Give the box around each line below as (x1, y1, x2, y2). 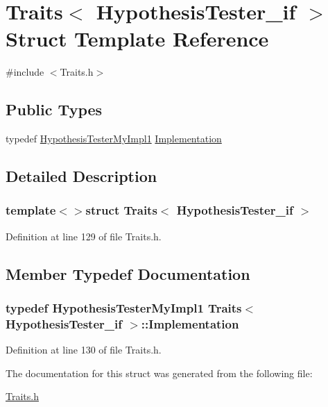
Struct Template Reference (6, 24, 269, 53)
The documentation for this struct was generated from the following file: (6, 365, 313, 380)
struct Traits (85, 201, 157, 219)
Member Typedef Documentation (6, 263, 250, 284)
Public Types (6, 99, 103, 120)
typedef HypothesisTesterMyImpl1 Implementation (6, 131, 222, 146)
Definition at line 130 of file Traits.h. (6, 342, 162, 357)
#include (6, 65, 44, 79)
